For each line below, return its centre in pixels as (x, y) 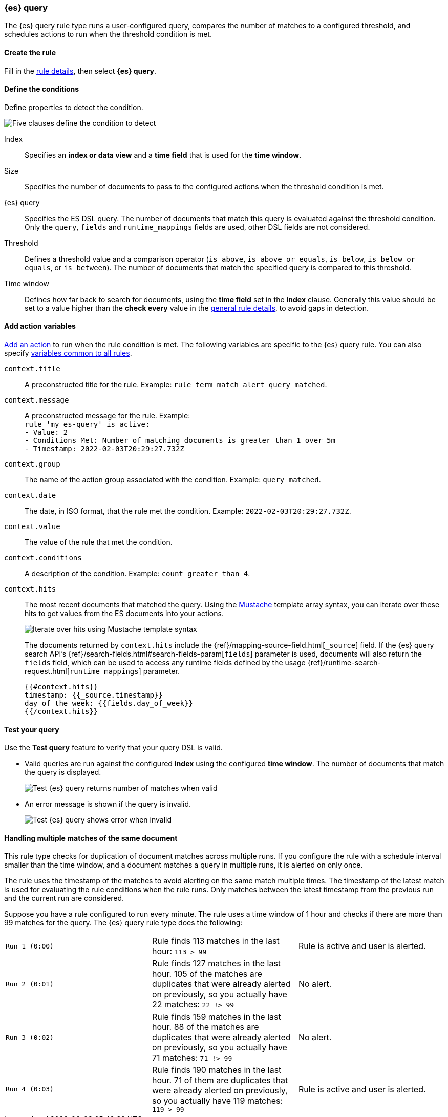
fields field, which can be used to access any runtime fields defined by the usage (165, 663)
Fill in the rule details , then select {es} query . (80, 71)
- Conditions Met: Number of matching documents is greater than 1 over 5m (180, 441)
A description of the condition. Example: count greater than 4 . (137, 574)
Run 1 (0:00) (30, 946)
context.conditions (43, 558)
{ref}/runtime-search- (344, 663)
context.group (32, 464)
